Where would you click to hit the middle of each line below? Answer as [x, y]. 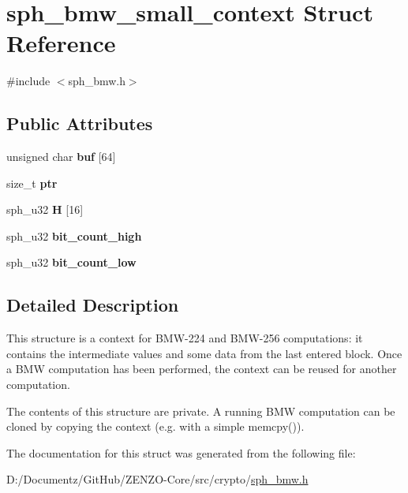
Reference [61, 43]
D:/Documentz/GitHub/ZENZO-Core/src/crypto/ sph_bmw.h [157, 479]
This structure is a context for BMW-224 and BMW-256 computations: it [185, 338]
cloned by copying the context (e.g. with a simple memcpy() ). [155, 426]
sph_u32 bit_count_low [71, 262]
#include [28, 81]
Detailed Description [93, 305]
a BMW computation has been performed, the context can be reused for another [202, 369]
